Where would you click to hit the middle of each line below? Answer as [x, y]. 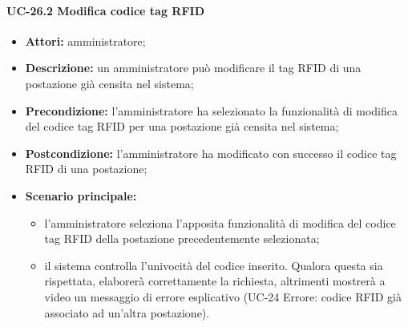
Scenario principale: [81, 195]
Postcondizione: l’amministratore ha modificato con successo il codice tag [211, 153]
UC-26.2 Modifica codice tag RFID [105, 10]
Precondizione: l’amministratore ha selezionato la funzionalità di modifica [211, 110]
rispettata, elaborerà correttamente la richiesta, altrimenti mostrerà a [215, 281]
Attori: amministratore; [85, 40]
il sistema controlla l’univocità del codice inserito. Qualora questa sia [214, 265]
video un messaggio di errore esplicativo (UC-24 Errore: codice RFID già [223, 296]
